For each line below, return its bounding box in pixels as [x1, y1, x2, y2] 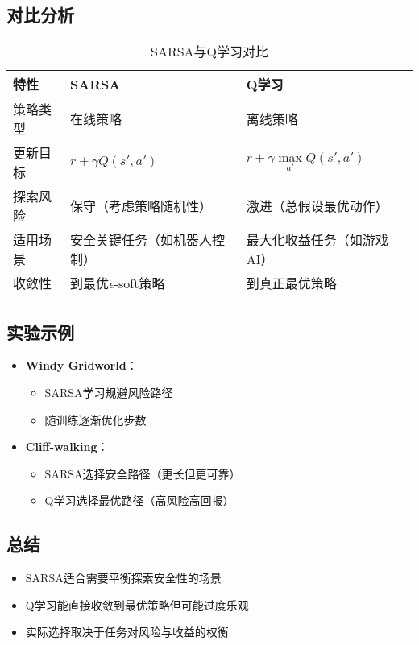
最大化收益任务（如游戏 [246, 230, 388, 250]
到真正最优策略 [246, 274, 337, 293]
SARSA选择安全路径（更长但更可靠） [44, 465, 241, 482]
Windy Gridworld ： [25, 357, 138, 374]
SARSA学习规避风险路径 [44, 384, 173, 400]
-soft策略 [114, 274, 165, 293]
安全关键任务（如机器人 [70, 230, 213, 250]
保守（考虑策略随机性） [70, 196, 213, 216]
